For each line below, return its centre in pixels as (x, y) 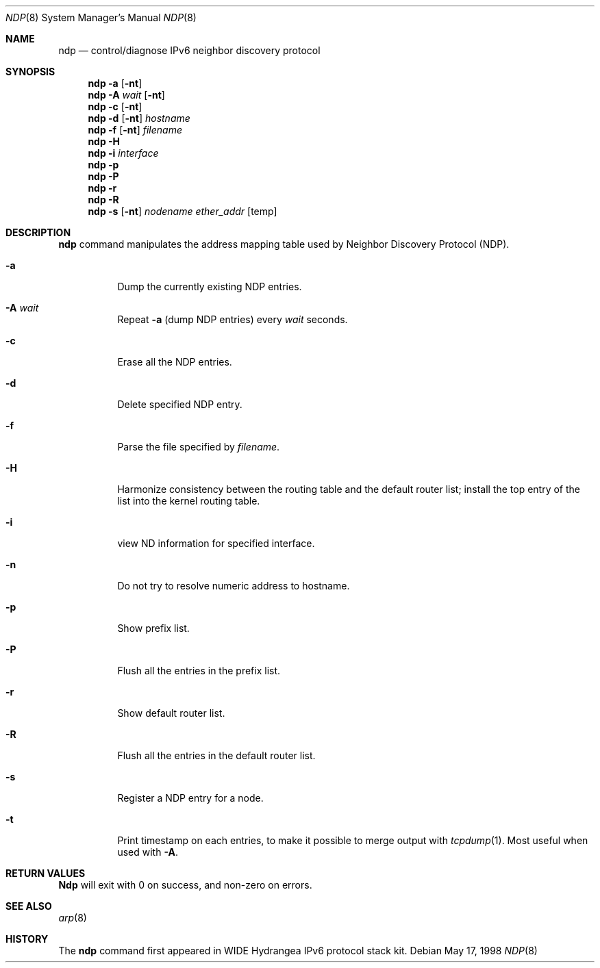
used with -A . (148, 852)
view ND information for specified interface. (216, 543)
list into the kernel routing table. (189, 501)
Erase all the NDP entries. (175, 362)
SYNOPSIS (30, 72)
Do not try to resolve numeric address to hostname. (234, 586)
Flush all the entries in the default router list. (216, 755)
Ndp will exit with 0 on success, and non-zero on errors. (185, 885)
